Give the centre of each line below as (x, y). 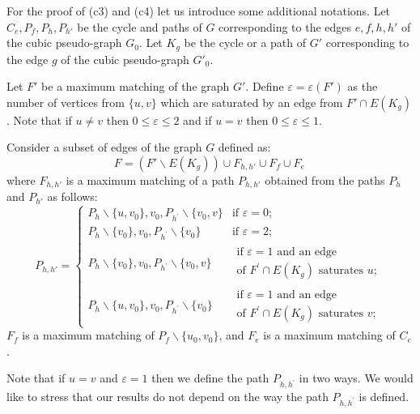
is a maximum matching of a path (150, 180)
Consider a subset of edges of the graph (104, 147)
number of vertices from (66, 102)
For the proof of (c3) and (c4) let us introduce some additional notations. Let (199, 11)
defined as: (244, 147)
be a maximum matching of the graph (136, 86)
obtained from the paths (325, 180)
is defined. (384, 397)
